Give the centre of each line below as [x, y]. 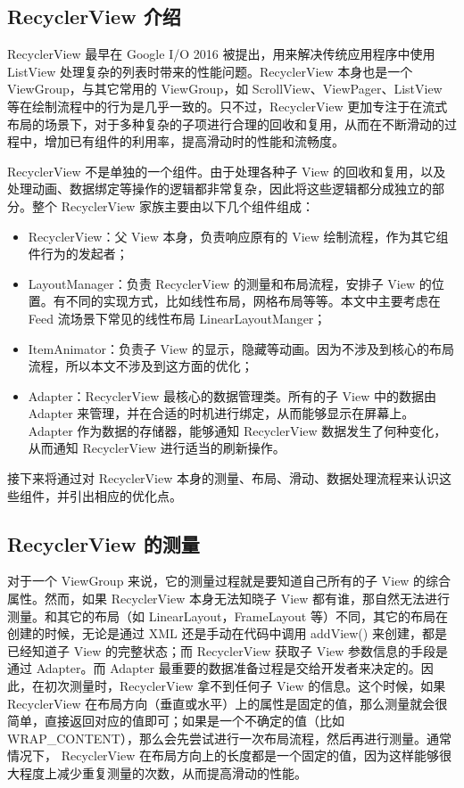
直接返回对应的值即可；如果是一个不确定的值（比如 [194, 721]
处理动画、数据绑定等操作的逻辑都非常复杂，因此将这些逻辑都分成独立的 [220, 189]
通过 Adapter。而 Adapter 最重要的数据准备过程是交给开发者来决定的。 [214, 668]
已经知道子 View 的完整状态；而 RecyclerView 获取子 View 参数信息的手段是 [228, 650]
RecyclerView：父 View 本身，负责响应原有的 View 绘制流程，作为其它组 [238, 236]
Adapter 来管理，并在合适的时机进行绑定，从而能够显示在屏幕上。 [221, 413]
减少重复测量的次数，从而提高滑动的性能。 [182, 773]
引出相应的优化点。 [125, 495]
